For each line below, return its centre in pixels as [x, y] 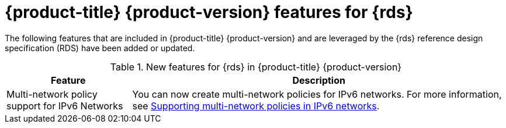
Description [319, 80]
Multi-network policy [52, 94]
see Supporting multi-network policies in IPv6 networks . [256, 106]
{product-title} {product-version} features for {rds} [209, 12]
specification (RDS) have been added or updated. [100, 48]
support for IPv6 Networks [65, 106]
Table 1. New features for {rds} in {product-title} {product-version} [256, 67]
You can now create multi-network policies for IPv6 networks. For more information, [317, 94]
